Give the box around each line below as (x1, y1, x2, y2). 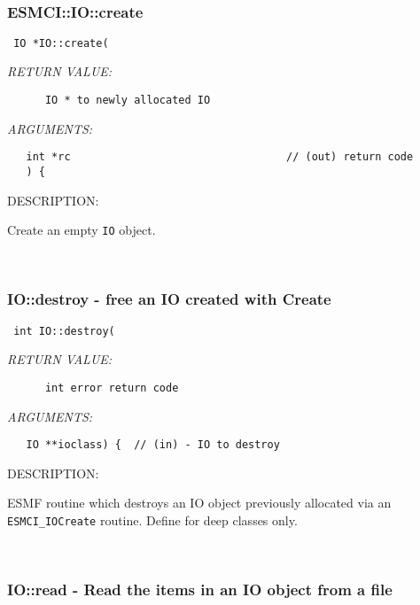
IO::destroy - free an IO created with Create (7, 288, 331, 310)
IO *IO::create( (13, 36, 109, 50)
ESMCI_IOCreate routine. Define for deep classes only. (7, 511, 298, 530)
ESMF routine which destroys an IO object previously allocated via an (7, 493, 392, 512)
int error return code (44, 381, 179, 394)
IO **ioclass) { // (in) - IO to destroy (26, 438, 280, 452)
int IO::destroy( (13, 324, 115, 337)
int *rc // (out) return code (26, 151, 414, 164)
